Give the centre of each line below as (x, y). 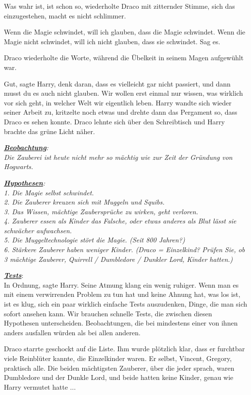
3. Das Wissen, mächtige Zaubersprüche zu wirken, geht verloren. (101, 211)
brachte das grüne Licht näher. (49, 131)
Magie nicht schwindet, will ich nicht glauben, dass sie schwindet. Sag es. (112, 41)
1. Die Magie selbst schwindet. (49, 192)
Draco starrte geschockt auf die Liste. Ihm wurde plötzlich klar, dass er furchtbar (125, 349)
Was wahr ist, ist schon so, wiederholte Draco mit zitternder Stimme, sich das (119, 6)
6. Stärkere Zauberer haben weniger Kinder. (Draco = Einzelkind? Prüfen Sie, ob (125, 249)
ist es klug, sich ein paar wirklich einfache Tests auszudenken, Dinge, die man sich (126, 304)
